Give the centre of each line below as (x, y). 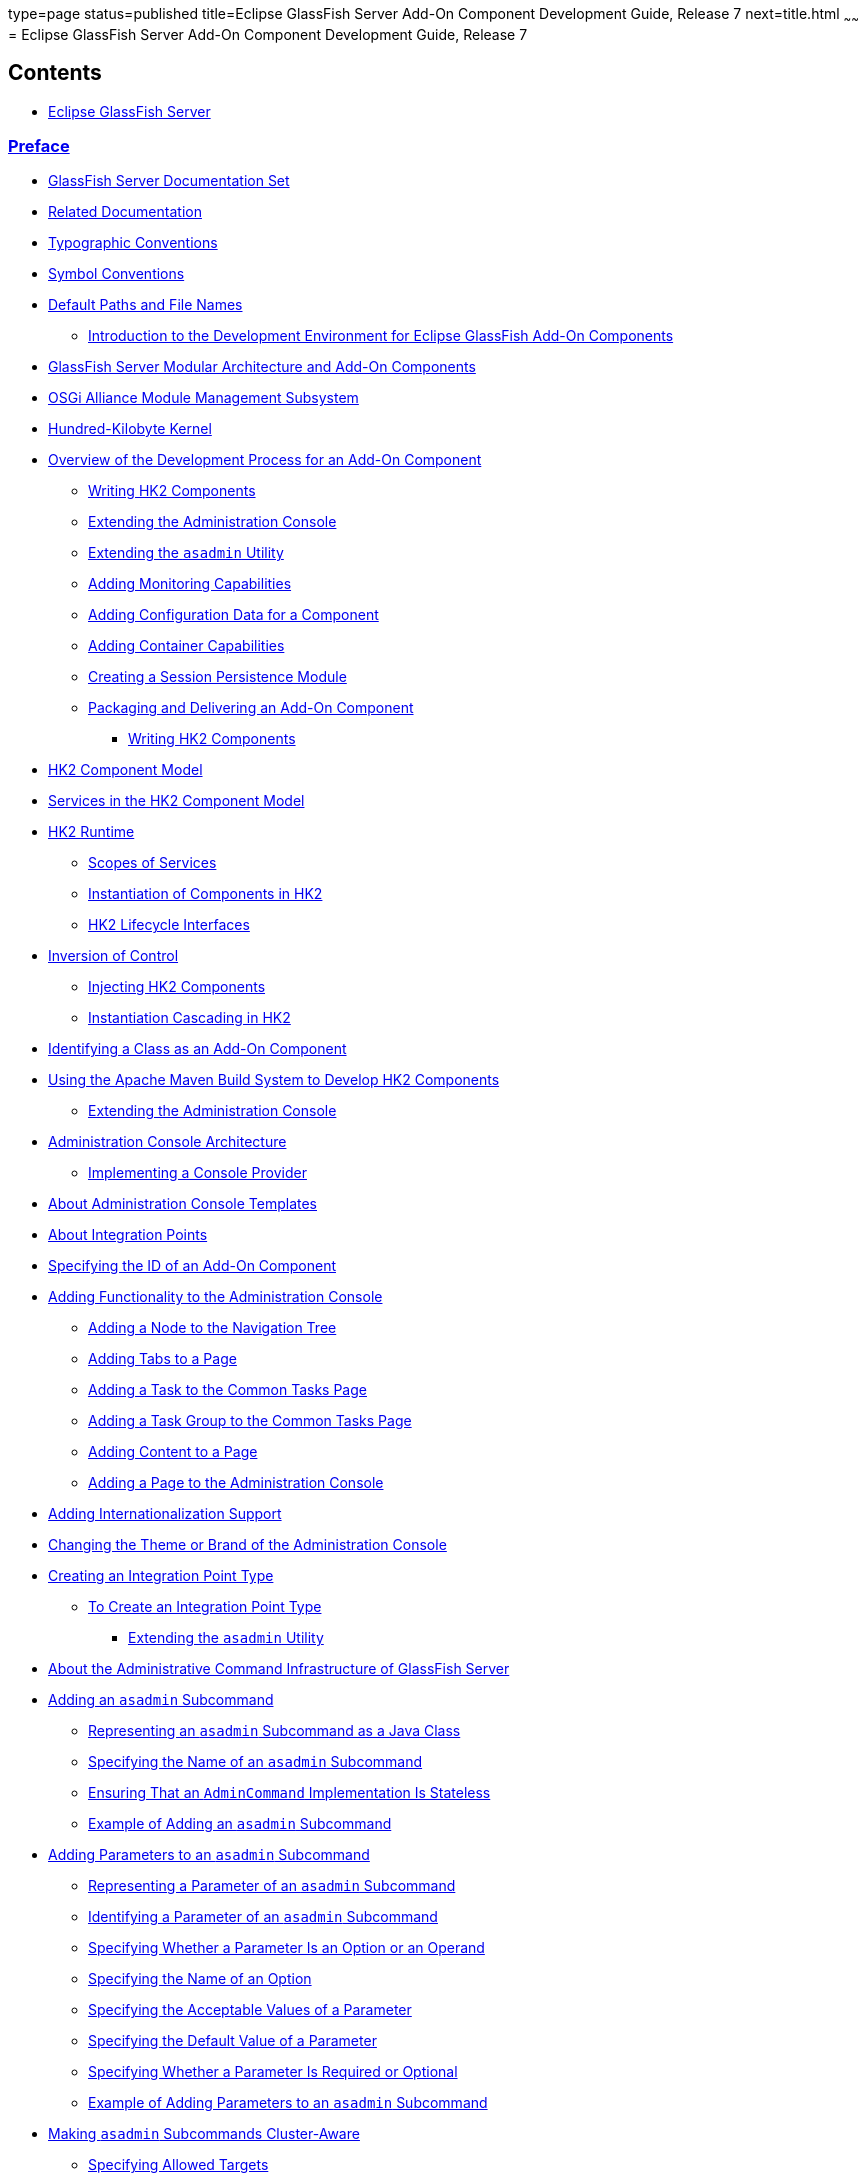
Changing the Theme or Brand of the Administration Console (247, 1545)
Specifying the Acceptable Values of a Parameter (250, 2010)
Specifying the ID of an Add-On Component (192, 1266)
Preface (39, 146)
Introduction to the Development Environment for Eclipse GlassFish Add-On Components (381, 336)
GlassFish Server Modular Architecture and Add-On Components (262, 367)
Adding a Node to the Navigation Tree (212, 1328)
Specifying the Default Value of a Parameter (232, 2041)
